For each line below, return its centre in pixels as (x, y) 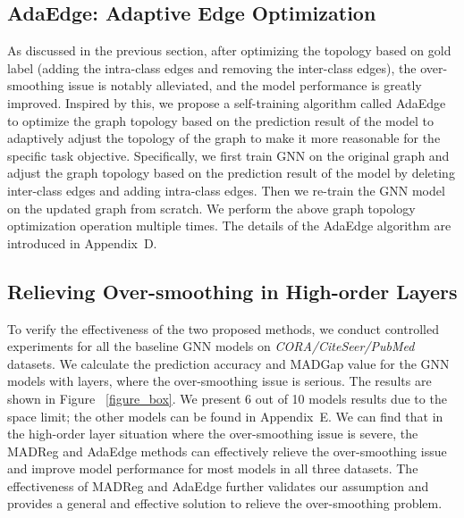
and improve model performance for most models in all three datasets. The (213, 468)
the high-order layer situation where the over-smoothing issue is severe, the (213, 434)
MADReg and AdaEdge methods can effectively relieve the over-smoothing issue (227, 451)
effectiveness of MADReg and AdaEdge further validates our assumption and (218, 485)
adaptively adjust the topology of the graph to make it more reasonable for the (224, 138)
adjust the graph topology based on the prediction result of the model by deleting (231, 173)
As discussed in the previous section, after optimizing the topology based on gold (229, 50)
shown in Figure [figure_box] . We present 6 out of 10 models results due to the (227, 398)
